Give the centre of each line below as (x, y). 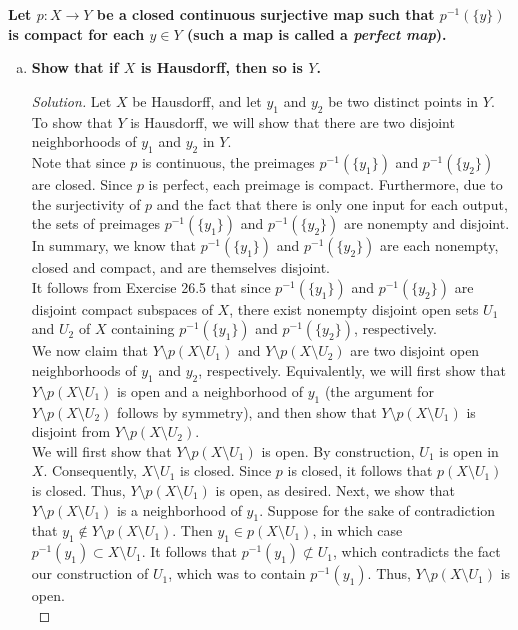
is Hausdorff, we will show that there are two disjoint (292, 121)
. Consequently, (90, 470)
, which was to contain (237, 573)
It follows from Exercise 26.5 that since (151, 286)
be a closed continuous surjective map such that (265, 14)
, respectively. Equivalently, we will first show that (352, 369)
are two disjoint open (415, 350)
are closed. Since (82, 183)
